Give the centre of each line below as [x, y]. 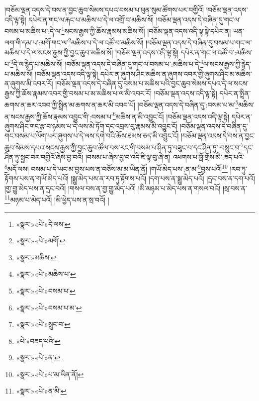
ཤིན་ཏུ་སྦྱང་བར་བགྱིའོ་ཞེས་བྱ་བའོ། [44, 157]
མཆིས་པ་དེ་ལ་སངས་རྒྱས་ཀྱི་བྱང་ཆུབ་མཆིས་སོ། [59, 52]
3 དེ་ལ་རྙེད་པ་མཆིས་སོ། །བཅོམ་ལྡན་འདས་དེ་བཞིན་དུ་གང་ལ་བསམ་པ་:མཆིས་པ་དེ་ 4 [107, 63]
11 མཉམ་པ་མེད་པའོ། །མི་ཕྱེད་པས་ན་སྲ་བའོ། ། [57, 199]
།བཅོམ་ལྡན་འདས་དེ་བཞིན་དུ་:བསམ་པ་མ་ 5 [188, 104]
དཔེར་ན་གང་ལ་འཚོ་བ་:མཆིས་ [216, 52]
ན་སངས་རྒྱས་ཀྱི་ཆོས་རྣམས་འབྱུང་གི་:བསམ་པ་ [59, 116]
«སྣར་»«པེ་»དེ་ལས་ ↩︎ [43, 224]
